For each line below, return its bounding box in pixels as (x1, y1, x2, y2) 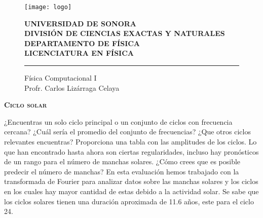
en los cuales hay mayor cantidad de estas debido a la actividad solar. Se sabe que (4, 186, 259, 196)
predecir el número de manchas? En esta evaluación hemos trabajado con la (4, 166, 239, 176)
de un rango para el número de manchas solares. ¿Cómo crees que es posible (4, 156, 241, 167)
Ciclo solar (4, 99, 47, 110)
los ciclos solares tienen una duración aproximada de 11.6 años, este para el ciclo (4, 196, 254, 206)
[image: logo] (24, 4, 72, 11)
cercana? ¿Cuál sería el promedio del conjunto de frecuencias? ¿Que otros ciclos (4, 126, 251, 137)
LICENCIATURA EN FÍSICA (24, 48, 134, 58)
